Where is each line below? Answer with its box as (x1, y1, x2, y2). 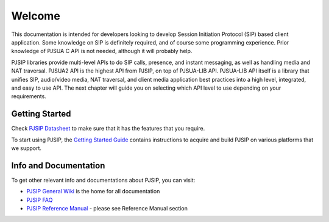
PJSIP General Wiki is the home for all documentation (26, 188, 160, 195)
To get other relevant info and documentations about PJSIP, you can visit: (11, 176, 196, 184)
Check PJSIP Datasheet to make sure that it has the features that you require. (11, 125, 205, 132)
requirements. (11, 93, 47, 100)
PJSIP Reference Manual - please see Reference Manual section (26, 205, 188, 212)
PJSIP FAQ (26, 196, 53, 204)
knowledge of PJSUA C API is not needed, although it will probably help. (11, 48, 193, 55)
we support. (11, 144, 42, 152)
